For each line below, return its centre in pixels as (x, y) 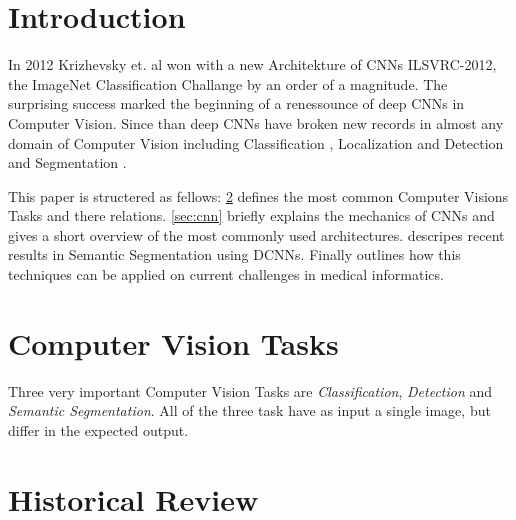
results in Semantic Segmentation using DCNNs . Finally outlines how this (234, 254)
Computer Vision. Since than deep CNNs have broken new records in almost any (256, 122)
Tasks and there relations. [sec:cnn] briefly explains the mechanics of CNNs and (251, 215)
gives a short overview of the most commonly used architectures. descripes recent (256, 234)
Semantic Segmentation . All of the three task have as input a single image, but (249, 410)
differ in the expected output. (98, 429)
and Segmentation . (67, 162)
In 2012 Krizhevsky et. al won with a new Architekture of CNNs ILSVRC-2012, (252, 64)
